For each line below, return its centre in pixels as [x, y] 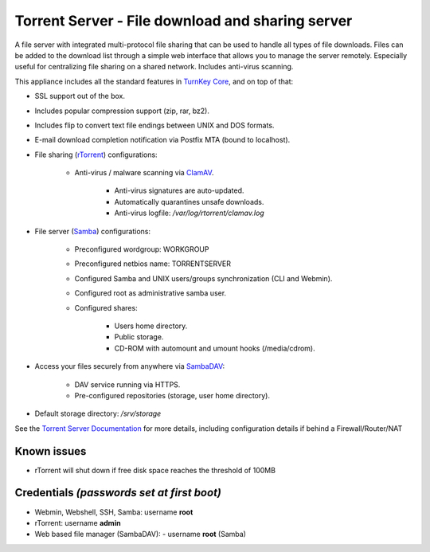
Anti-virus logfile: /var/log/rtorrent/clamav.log [189, 213]
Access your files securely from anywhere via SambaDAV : [130, 366]
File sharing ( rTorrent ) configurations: [96, 155]
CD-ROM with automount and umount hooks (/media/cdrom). [215, 348]
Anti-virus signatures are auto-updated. [179, 190]
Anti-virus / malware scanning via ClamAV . [144, 173]
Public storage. [139, 337]
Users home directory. [151, 326]
